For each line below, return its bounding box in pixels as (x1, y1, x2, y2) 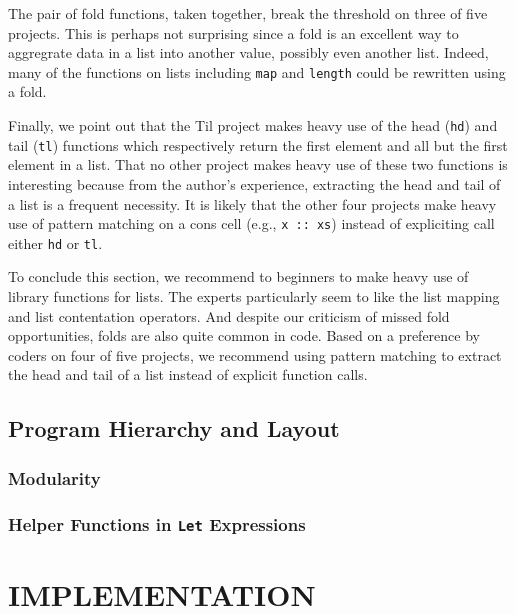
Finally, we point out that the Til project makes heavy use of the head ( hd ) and (8, 115, 498, 136)
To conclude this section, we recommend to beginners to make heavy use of (8, 266, 469, 287)
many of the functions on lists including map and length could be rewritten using (8, 61, 506, 82)
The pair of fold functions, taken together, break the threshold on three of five (8, 3, 488, 23)
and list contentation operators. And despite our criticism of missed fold (8, 305, 450, 326)
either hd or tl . (8, 232, 103, 253)
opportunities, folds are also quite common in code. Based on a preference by (8, 325, 480, 346)
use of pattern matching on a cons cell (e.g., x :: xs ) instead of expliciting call (8, 213, 495, 234)
